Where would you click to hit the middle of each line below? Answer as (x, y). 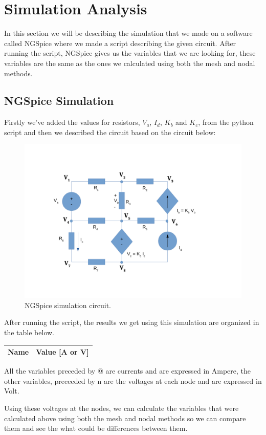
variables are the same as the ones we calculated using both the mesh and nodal (130, 63)
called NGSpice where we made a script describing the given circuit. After (120, 43)
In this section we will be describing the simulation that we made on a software (128, 33)
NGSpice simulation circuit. (68, 305)
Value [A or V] (62, 352)
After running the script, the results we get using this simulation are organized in (132, 322)
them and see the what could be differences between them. (96, 428)
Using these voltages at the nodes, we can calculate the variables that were (121, 408)
